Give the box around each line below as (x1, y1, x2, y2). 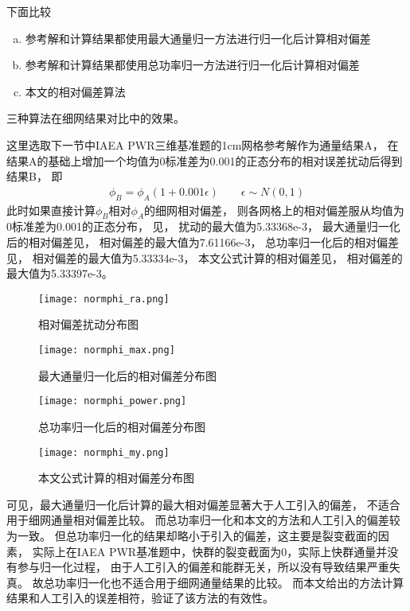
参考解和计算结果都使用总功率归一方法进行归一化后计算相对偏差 (25, 56, 360, 73)
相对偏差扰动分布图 (38, 316, 139, 333)
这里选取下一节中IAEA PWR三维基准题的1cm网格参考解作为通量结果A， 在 (6, 136, 399, 153)
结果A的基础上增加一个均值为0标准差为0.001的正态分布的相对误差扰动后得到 (6, 152, 403, 169)
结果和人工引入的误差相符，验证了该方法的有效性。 (6, 590, 274, 606)
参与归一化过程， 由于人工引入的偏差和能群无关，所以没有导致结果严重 (17, 558, 389, 575)
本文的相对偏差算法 (25, 83, 126, 99)
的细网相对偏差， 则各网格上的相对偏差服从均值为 (144, 201, 404, 218)
